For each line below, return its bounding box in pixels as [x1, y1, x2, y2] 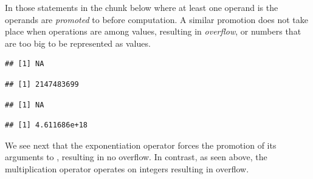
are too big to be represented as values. [5, 36, 151, 49]
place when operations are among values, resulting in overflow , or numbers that [5, 25, 301, 38]
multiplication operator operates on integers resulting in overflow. [5, 162, 249, 175]
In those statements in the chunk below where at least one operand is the [5, 1, 278, 13]
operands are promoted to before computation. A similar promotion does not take [5, 13, 309, 25]
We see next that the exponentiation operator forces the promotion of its [5, 138, 277, 151]
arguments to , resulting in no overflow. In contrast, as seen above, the [5, 150, 267, 163]
